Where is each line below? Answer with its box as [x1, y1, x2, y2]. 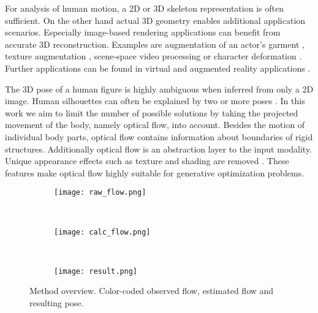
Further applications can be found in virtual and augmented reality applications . [5, 61, 311, 74]
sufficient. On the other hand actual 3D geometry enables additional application [5, 13, 306, 26]
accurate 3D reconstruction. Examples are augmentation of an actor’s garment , [5, 37, 305, 50]
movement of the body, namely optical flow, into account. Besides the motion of [5, 118, 305, 131]
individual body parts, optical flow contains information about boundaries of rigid [5, 130, 313, 143]
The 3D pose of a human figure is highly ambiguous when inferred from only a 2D [5, 82, 314, 95]
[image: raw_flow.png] [54, 188, 146, 197]
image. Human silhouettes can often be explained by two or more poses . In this [5, 94, 305, 107]
